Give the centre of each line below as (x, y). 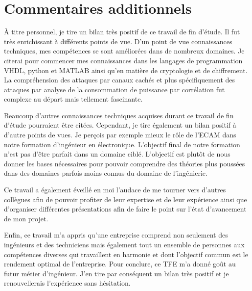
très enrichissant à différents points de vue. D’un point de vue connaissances (118, 41)
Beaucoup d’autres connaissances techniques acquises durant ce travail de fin (119, 115)
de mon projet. (26, 218)
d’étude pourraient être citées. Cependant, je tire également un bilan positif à (120, 125)
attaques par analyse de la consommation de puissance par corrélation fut (115, 89)
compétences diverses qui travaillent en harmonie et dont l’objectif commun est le (126, 254)
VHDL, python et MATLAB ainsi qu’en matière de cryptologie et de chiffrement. (126, 70)
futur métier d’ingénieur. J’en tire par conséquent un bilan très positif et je (116, 273)
